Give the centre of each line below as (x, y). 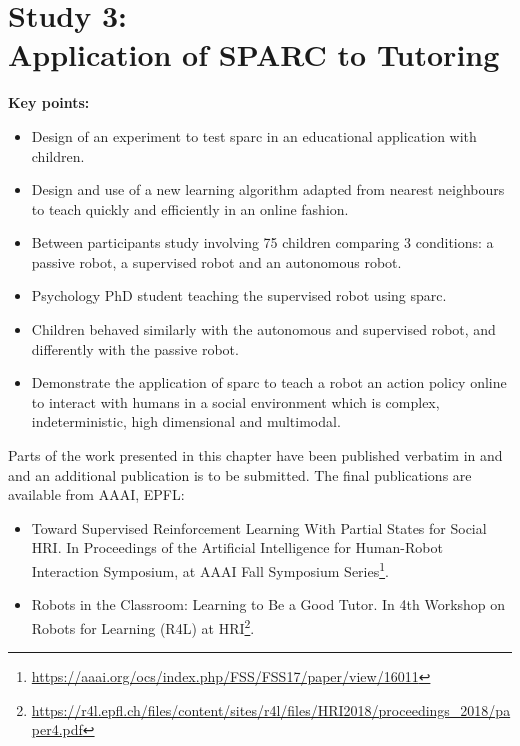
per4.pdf (57, 729)
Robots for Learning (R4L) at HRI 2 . (143, 626)
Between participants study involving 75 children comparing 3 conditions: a (262, 242)
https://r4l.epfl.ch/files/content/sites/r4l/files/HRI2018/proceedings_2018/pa (271, 709)
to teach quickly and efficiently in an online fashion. (190, 208)
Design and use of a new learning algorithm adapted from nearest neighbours (268, 189)
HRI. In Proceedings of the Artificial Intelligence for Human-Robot (237, 547)
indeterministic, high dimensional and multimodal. (186, 421)
